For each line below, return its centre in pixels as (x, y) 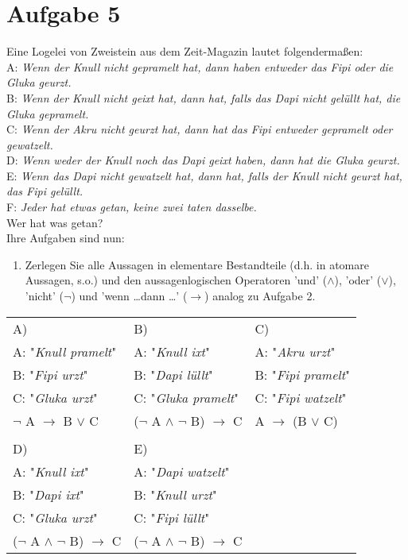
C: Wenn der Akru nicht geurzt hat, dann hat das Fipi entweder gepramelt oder (200, 129)
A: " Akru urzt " (295, 351)
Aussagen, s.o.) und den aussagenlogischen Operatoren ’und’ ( (176, 280)
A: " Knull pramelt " (65, 351)
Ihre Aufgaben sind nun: (66, 238)
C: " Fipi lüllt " (172, 517)
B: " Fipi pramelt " (302, 374)
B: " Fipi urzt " (51, 374)
